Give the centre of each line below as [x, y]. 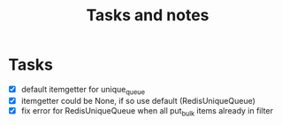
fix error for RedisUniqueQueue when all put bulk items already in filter [147, 111]
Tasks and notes [148, 15]
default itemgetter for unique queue [83, 90]
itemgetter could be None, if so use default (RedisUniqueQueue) [138, 100]
